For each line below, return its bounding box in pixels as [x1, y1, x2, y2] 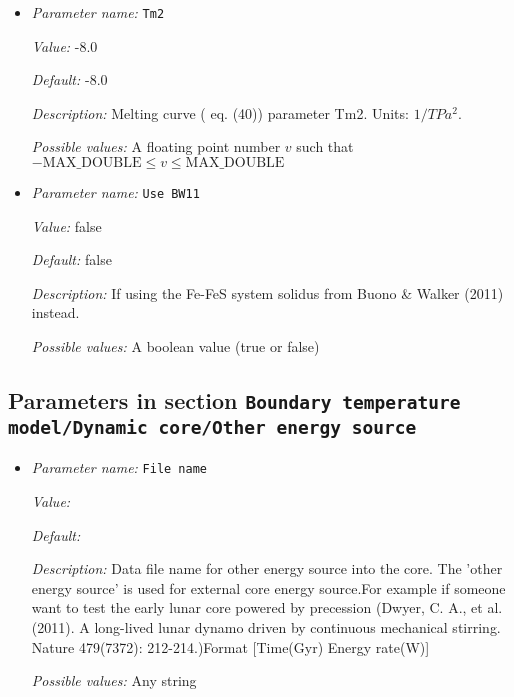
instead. [31, 302, 80, 323]
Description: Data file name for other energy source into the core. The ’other [31, 558, 503, 579]
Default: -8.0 [31, 69, 108, 90]
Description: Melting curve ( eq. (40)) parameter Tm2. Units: [31, 102, 409, 123]
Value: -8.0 [31, 35, 98, 56]
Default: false [31, 249, 112, 270]
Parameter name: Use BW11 [31, 182, 200, 203]
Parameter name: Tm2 [31, 2, 165, 22]
